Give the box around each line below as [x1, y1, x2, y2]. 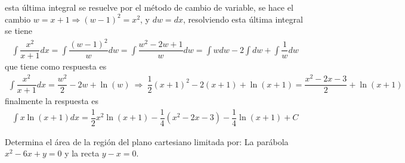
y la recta [64, 147, 100, 159]
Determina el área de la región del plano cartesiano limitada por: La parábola [5, 135, 289, 148]
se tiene [5, 24, 32, 37]
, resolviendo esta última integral [183, 12, 303, 25]
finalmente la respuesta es [5, 95, 98, 107]
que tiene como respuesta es [5, 60, 107, 73]
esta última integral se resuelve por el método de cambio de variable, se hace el [5, 1, 293, 13]
